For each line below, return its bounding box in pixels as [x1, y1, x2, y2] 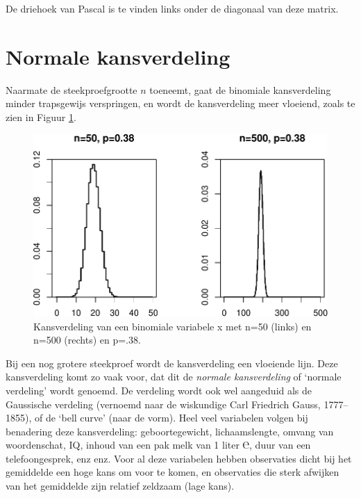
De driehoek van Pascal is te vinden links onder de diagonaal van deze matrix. [6, 1, 339, 15]
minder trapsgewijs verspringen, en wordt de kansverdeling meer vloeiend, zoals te [6, 96, 355, 111]
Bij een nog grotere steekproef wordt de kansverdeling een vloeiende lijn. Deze [6, 355, 338, 370]
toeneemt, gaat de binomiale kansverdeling [149, 82, 331, 97]
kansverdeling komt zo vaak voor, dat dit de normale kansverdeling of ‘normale [6, 369, 342, 384]
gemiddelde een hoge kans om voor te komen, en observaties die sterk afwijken [6, 465, 339, 479]
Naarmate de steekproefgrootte [6, 82, 137, 97]
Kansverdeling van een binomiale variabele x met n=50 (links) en [33, 319, 312, 333]
